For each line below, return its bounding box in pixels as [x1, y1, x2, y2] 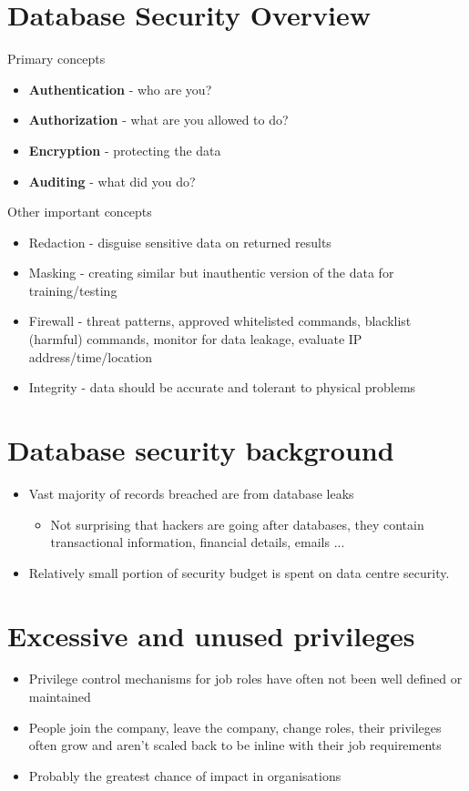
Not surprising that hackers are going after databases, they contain [50, 514, 424, 533]
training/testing [28, 280, 117, 299]
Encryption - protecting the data [28, 140, 221, 159]
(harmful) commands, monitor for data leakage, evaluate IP [28, 330, 362, 349]
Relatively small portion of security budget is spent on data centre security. [28, 563, 450, 582]
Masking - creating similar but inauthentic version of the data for [28, 263, 394, 282]
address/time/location [28, 347, 152, 366]
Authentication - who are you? [28, 79, 212, 98]
